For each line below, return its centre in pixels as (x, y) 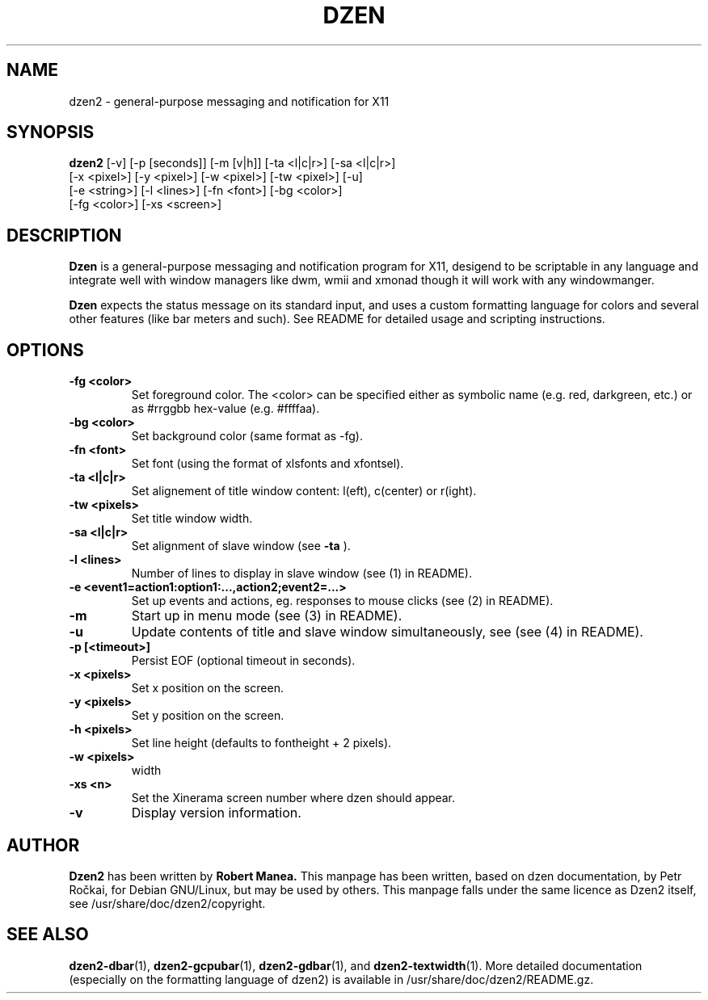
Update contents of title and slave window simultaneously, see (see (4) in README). (387, 632)
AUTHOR (43, 845)
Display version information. (216, 813)
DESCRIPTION (64, 235)
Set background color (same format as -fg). (247, 436)
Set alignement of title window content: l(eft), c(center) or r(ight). (304, 491)
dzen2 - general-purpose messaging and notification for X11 (229, 101)
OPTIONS (45, 350)
